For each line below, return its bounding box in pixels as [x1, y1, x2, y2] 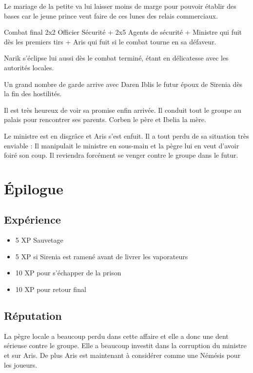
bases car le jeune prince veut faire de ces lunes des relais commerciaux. [4, 10, 218, 21]
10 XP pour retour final [15, 284, 86, 294]
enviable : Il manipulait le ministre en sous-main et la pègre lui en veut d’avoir [4, 140, 239, 150]
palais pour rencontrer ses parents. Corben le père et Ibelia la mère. [4, 114, 206, 124]
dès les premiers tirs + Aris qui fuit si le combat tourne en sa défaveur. [4, 36, 216, 46]
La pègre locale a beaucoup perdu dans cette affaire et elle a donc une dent [4, 331, 229, 341]
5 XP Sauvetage [15, 235, 63, 245]
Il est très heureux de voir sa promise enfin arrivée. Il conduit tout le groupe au [4, 104, 241, 115]
